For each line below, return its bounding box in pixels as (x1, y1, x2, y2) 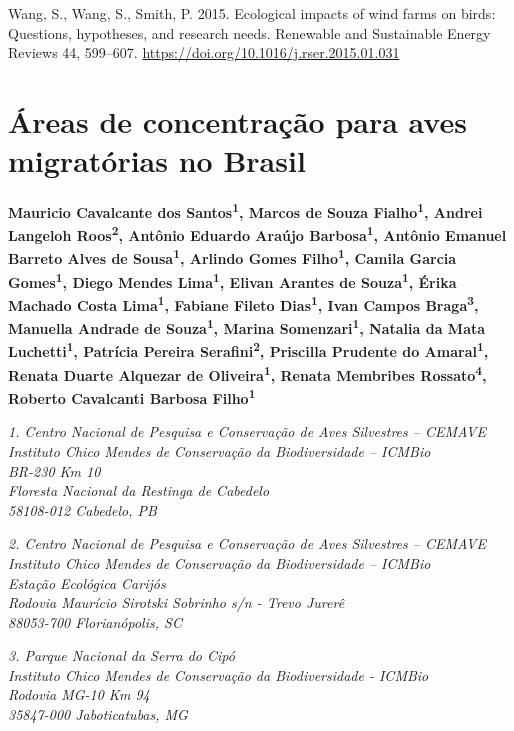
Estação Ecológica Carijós (8, 572, 166, 593)
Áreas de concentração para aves (8, 100, 467, 141)
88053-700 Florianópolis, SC (8, 611, 182, 632)
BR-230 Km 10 (8, 460, 101, 481)
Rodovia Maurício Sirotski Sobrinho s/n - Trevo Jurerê (8, 592, 345, 613)
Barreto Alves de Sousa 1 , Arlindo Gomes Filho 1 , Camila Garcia (8, 245, 457, 269)
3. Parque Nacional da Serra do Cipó (8, 645, 235, 666)
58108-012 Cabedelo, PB (8, 499, 157, 520)
